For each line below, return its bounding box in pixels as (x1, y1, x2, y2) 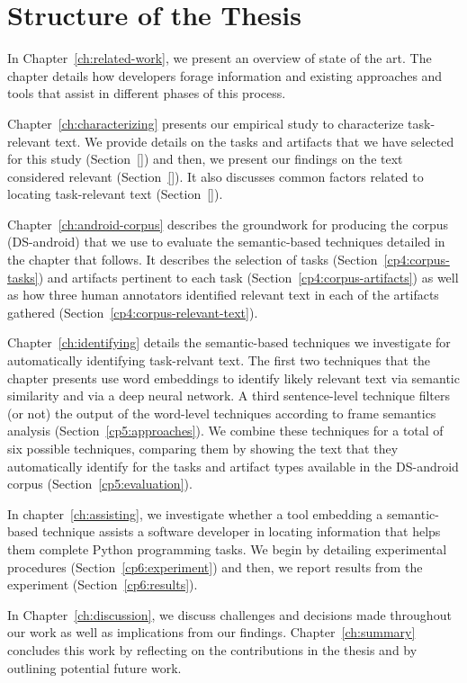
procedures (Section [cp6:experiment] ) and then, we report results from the (7, 557, 423, 576)
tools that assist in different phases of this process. (7, 84, 286, 103)
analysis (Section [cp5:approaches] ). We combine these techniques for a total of (7, 421, 444, 440)
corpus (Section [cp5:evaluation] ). (7, 474, 193, 493)
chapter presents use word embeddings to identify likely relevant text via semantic (7, 368, 460, 387)
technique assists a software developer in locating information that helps (41, 522, 441, 541)
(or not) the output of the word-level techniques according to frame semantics (7, 403, 436, 422)
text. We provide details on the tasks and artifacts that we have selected (54, 131, 454, 150)
